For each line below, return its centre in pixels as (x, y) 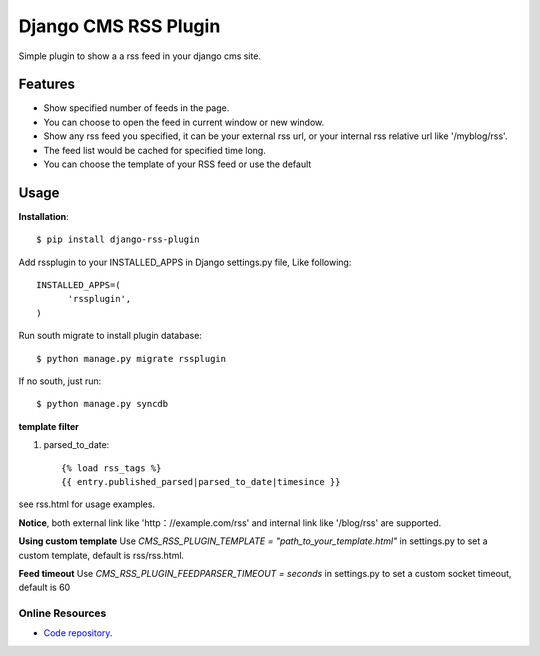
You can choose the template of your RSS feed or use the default (177, 164)
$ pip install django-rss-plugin (118, 239)
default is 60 (44, 587)
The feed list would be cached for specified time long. (155, 150)
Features (46, 84)
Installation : (43, 216)
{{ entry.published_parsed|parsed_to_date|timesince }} (201, 481)
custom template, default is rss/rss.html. (101, 555)
